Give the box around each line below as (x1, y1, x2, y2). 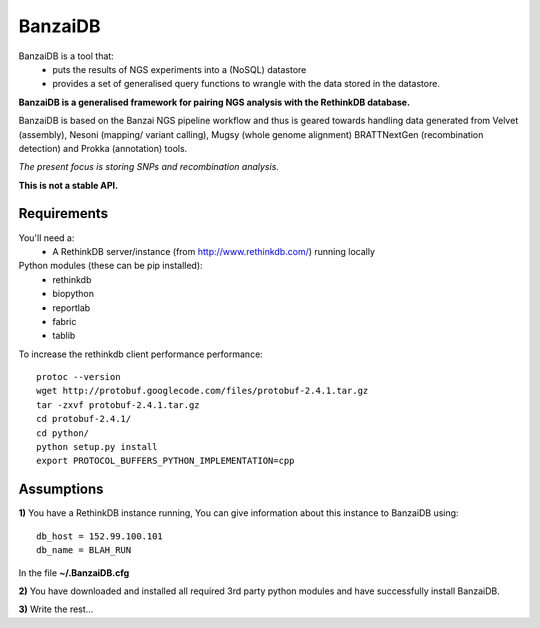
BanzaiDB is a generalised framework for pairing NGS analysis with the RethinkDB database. (18, 96, 410, 108)
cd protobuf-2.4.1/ (36, 413, 132, 425)
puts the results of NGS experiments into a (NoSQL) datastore (52, 63, 307, 75)
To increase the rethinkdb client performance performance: (18, 348, 264, 360)
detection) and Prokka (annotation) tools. (18, 142, 188, 154)
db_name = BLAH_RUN (36, 545, 132, 556)
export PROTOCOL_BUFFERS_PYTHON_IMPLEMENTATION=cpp (36, 455, 295, 467)
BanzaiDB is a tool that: (18, 50, 114, 62)
